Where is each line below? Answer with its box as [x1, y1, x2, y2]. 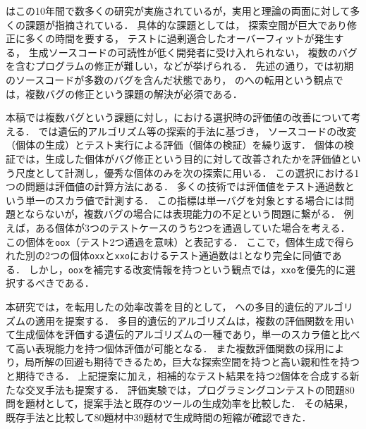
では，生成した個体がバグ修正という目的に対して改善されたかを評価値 [15, 151, 341, 166]
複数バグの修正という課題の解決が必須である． [25, 86, 243, 101]
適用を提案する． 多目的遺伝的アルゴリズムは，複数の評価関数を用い [35, 313, 355, 328]
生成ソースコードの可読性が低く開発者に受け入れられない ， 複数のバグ [28, 44, 358, 59]
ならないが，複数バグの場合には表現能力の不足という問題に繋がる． [25, 206, 341, 221]
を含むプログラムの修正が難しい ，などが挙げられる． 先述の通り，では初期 [6, 58, 354, 73]
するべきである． [15, 275, 94, 290]
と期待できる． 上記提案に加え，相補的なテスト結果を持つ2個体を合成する [6, 368, 350, 383]
